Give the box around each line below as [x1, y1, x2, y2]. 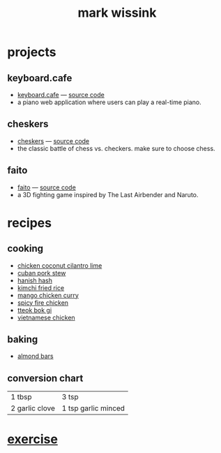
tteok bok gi [17, 305, 52, 314]
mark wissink [77, 5, 157, 21]
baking [7, 333, 38, 345]
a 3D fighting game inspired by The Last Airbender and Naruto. [17, 190, 199, 199]
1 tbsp [10, 392, 32, 402]
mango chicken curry [17, 291, 79, 299]
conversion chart [7, 372, 84, 384]
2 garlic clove [10, 403, 56, 413]
